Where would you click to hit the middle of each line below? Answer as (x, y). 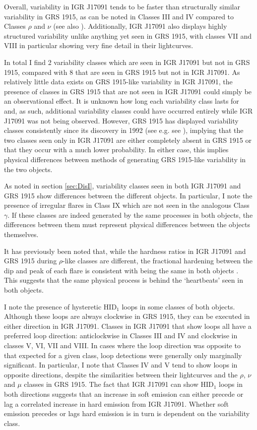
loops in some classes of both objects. (178, 306)
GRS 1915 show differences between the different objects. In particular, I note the (128, 195)
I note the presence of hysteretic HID (61, 306)
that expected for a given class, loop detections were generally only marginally (123, 355)
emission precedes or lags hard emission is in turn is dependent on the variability (127, 413)
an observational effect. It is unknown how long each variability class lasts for (122, 101)
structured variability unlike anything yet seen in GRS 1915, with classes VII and (128, 35)
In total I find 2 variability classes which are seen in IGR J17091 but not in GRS (127, 62)
